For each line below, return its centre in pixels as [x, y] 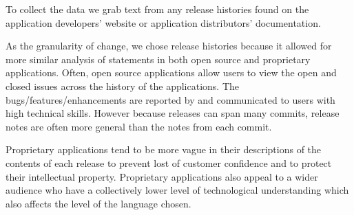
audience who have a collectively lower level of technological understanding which [177, 190]
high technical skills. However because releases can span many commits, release [173, 113]
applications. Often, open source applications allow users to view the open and [171, 72]
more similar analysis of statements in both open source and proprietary [158, 59]
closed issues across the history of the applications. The [122, 86]
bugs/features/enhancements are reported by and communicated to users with [170, 99]
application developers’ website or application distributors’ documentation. [163, 22]
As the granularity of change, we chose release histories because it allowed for [169, 46]
